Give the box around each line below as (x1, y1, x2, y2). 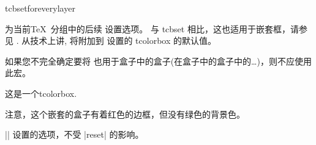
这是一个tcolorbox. (5, 87, 77, 99)
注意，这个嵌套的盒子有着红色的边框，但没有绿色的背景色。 (5, 107, 245, 120)
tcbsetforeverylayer (5, 2, 75, 14)
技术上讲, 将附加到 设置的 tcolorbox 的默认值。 (30, 34, 216, 47)
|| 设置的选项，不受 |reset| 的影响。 (5, 128, 144, 141)
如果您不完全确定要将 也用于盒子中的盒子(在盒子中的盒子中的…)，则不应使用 (5, 54, 312, 67)
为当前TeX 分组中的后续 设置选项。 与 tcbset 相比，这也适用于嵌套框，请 (5, 22, 299, 35)
